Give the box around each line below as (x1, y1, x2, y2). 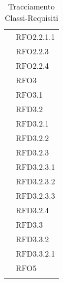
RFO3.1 (16, 89, 43, 100)
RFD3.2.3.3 (16, 190, 55, 201)
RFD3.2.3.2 (16, 175, 55, 187)
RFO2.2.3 (16, 45, 49, 57)
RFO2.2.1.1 (16, 31, 55, 42)
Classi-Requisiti (4, 12, 59, 23)
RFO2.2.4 (16, 60, 49, 71)
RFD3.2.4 (16, 204, 49, 216)
